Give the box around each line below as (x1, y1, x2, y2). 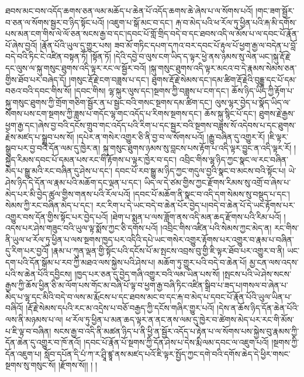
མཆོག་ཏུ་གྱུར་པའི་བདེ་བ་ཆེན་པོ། (158, 256, 247, 268)
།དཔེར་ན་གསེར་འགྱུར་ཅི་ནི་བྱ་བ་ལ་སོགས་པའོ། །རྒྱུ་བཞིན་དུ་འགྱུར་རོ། (77, 130, 265, 142)
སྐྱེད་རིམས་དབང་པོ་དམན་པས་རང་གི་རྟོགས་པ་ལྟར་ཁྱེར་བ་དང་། (5, 153, 177, 165)
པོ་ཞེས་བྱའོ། (5, 39, 37, 51)
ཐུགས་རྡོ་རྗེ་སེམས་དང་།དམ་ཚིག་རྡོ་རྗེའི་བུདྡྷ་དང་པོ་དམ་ (151, 73, 297, 85)
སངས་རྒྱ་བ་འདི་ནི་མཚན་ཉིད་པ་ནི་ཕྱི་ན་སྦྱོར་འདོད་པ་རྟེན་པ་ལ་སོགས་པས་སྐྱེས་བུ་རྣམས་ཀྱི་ (54, 324, 299, 337)
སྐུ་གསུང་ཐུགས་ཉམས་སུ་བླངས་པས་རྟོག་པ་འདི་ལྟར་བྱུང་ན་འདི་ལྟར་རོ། (102, 142, 292, 154)
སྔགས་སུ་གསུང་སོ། (5, 359, 56, 371)
